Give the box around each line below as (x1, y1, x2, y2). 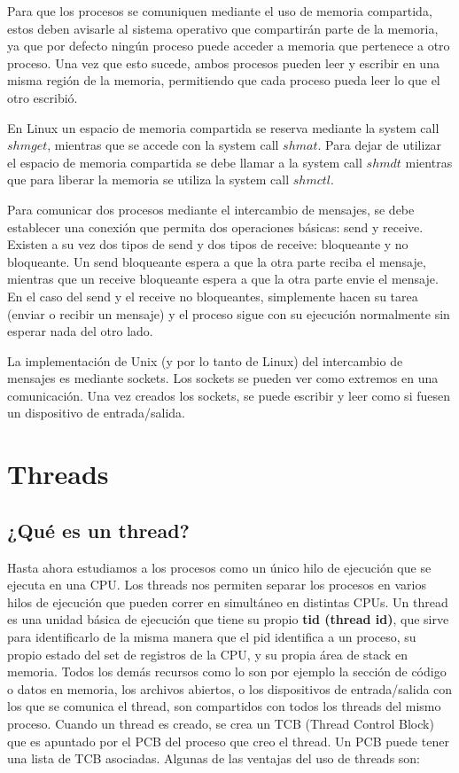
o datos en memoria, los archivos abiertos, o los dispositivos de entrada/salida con (7, 679, 453, 698)
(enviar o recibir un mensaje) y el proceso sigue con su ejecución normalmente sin (7, 304, 450, 323)
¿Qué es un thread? (7, 516, 190, 543)
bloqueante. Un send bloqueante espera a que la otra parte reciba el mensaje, (7, 252, 426, 270)
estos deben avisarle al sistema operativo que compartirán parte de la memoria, (7, 19, 439, 37)
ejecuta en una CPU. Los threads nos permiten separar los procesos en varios (7, 575, 426, 594)
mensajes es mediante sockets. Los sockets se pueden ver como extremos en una (7, 369, 439, 387)
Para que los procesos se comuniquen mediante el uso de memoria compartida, (7, 2, 432, 20)
